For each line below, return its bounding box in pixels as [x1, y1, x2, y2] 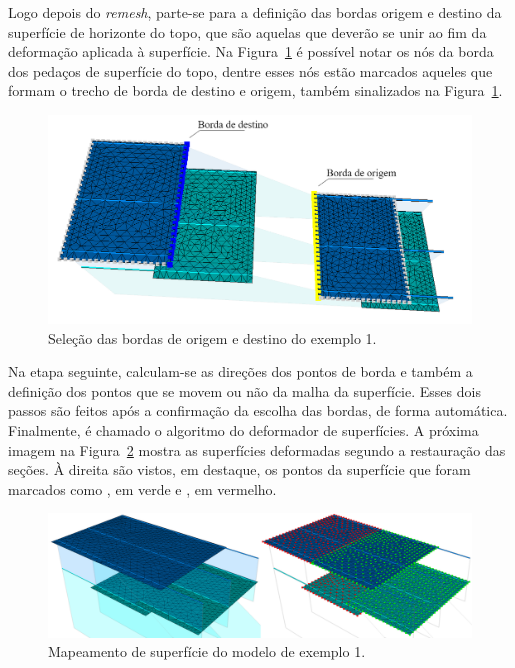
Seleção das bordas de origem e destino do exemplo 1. [48, 327, 377, 348]
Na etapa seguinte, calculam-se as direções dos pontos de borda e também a [8, 361, 473, 382]
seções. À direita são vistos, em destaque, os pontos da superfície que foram [8, 459, 471, 480]
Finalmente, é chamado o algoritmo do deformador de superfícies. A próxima [8, 420, 479, 441]
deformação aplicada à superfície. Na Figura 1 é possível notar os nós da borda [8, 41, 494, 62]
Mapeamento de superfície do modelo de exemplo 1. [48, 641, 366, 662]
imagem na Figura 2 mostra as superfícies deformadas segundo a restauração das [8, 439, 506, 460]
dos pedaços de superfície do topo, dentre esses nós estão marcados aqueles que [8, 60, 493, 81]
